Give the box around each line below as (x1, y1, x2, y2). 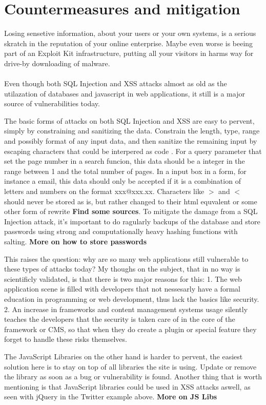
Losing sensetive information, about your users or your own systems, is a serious (4, 28, 256, 38)
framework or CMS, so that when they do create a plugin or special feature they (4, 323, 257, 334)
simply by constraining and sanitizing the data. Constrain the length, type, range (4, 125, 260, 136)
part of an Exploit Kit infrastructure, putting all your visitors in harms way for (4, 48, 254, 59)
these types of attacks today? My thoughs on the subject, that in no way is (4, 263, 240, 274)
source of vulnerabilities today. (4, 98, 100, 109)
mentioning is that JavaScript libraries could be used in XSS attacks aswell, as (4, 381, 251, 392)
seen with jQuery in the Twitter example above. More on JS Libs (4, 391, 217, 402)
